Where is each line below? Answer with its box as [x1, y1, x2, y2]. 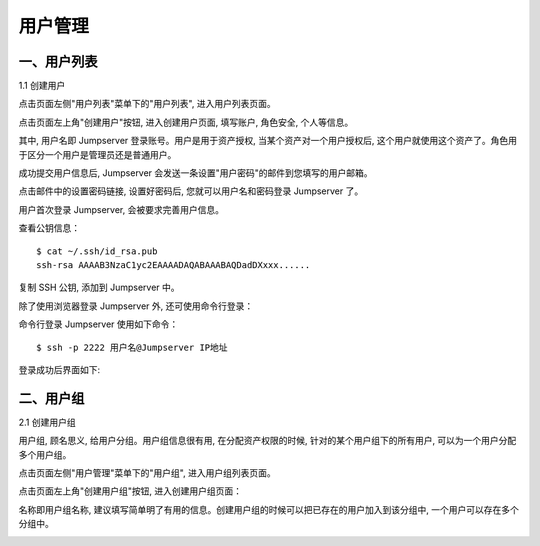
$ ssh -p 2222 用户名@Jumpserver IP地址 [36, 341, 229, 353]
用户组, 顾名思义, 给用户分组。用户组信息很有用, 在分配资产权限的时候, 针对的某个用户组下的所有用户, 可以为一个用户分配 [18, 435, 517, 447]
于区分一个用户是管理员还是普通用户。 [18, 148, 177, 160]
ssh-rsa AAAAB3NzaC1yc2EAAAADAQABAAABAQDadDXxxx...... [36, 259, 311, 270]
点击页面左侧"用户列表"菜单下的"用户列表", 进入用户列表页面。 [18, 98, 276, 110]
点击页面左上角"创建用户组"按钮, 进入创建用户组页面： [18, 485, 243, 497]
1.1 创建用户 [18, 80, 66, 92]
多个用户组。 [18, 448, 72, 460]
